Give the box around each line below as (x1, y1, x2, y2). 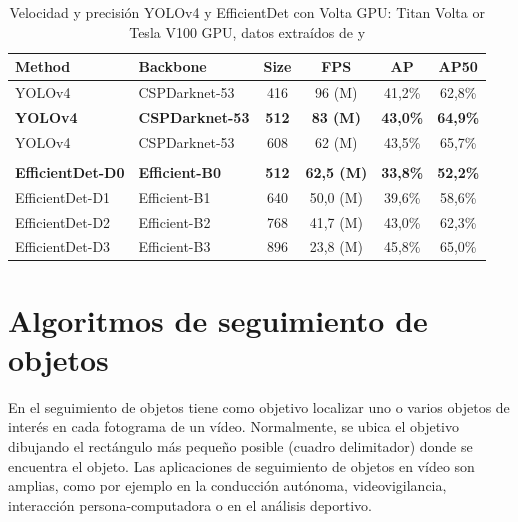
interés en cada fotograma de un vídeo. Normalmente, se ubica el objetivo (8, 416, 459, 437)
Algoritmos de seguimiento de (8, 299, 428, 340)
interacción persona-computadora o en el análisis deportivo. (8, 494, 373, 515)
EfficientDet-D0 (15, 161, 125, 182)
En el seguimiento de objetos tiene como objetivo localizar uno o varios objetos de (8, 396, 510, 417)
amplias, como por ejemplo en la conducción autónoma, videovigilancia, (8, 475, 447, 496)
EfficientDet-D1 (15, 186, 111, 207)
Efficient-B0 (138, 161, 222, 182)
